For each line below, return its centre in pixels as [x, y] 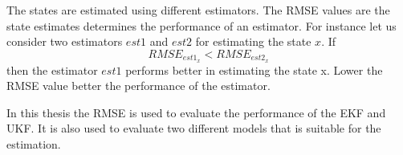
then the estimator [52, 69]
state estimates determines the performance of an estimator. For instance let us [201, 25]
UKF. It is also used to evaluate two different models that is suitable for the [194, 128]
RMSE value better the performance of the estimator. [138, 86]
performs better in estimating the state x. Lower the [254, 69]
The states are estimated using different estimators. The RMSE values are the [198, 10]
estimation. [34, 144]
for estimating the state [253, 41]
